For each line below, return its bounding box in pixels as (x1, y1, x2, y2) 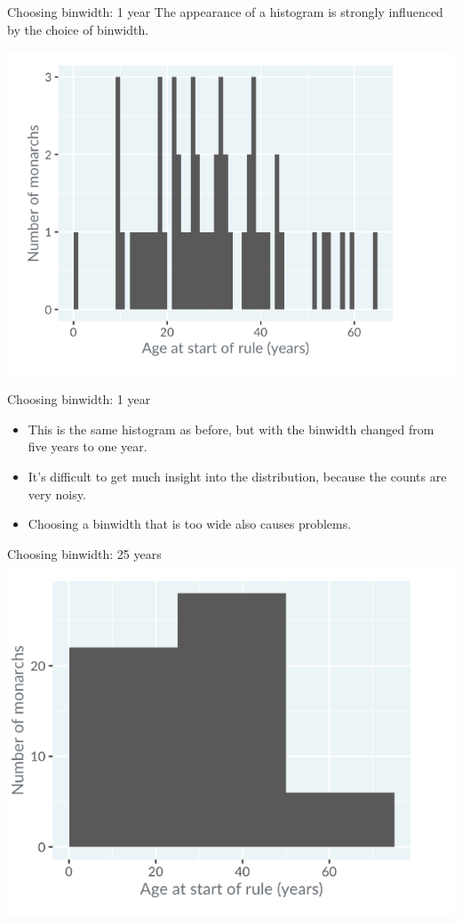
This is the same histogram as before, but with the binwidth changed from (28, 419, 434, 438)
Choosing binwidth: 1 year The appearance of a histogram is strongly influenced (7, 3, 443, 20)
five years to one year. (28, 437, 147, 456)
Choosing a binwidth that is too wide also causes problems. (28, 514, 352, 533)
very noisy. (28, 484, 86, 503)
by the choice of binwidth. (7, 20, 149, 38)
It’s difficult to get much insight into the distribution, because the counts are (28, 467, 447, 486)
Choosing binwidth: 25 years (7, 544, 162, 563)
